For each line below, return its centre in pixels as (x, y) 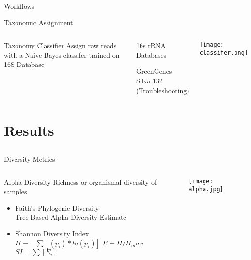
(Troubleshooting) (163, 90)
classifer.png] (224, 53)
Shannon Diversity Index (52, 233)
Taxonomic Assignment (39, 22)
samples (16, 191)
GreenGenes (154, 71)
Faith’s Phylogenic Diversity (57, 207)
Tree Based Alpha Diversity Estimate (71, 217)
